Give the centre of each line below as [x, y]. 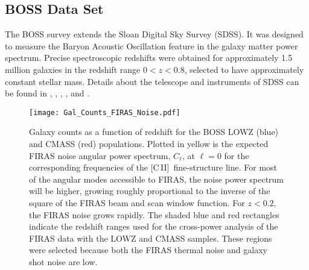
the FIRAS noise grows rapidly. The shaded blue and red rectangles [154, 214]
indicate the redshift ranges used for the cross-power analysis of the [154, 226]
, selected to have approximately [244, 69]
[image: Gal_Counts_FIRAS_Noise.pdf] [105, 112]
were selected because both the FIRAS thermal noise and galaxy [148, 250]
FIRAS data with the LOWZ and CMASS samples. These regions [151, 238]
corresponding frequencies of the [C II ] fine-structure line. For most [153, 167]
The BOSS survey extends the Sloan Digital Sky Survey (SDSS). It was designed [154, 34]
